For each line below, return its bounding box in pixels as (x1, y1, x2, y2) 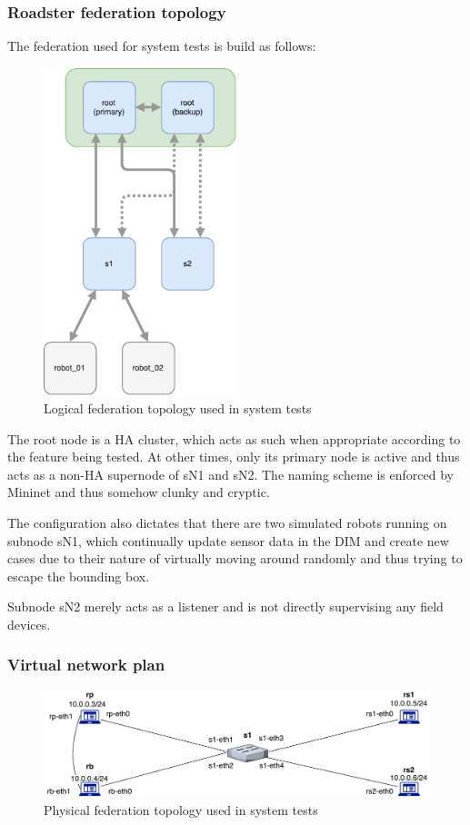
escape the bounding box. (7, 566, 150, 585)
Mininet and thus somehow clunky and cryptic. (7, 482, 270, 502)
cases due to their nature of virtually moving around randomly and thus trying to (7, 549, 463, 568)
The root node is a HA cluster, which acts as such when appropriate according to (7, 429, 461, 448)
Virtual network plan (7, 653, 165, 676)
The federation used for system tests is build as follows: (7, 36, 316, 55)
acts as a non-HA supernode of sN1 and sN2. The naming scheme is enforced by (7, 464, 454, 483)
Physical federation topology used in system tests (44, 800, 318, 819)
